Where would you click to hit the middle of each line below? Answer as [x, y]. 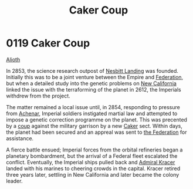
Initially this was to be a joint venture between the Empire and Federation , [95, 77]
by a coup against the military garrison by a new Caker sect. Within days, [94, 126]
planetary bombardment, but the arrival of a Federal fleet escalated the [92, 156]
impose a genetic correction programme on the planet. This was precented [97, 119]
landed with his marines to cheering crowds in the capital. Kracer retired [93, 168]
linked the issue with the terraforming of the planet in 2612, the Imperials [94, 89]
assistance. [20, 138]
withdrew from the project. [38, 96]
